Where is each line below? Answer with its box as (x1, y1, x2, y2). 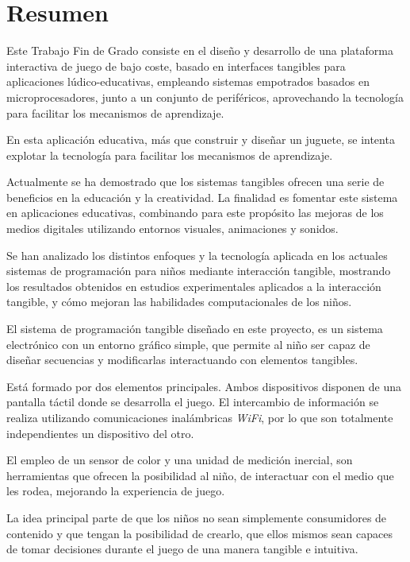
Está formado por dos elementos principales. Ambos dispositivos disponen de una (6, 378, 402, 394)
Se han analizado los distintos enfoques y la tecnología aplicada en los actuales (6, 246, 388, 263)
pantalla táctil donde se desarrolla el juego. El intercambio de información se (6, 393, 379, 410)
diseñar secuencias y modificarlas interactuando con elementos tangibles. (6, 351, 358, 368)
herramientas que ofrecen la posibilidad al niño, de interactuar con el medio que (6, 467, 394, 483)
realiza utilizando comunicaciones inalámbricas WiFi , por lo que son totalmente (6, 409, 393, 425)
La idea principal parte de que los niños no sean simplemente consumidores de (6, 509, 387, 525)
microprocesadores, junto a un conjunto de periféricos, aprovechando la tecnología (6, 88, 404, 105)
